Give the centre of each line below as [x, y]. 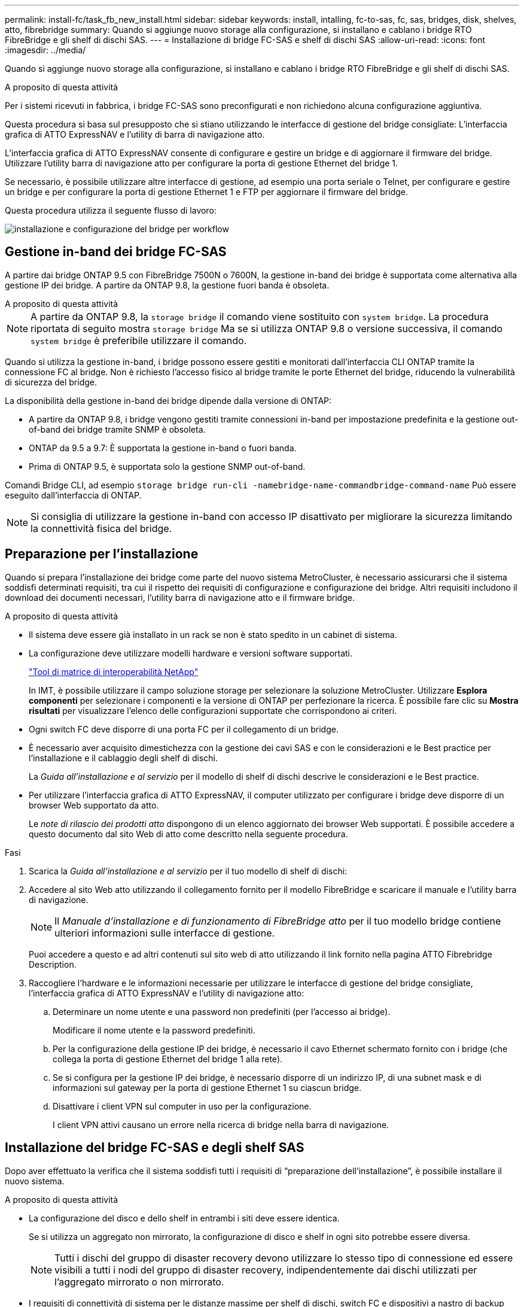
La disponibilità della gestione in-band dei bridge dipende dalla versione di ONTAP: [168, 400]
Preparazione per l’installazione [102, 554]
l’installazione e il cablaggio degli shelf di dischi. [123, 758]
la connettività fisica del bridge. [101, 528]
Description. [53, 964]
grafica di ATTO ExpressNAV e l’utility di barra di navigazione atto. [135, 134]
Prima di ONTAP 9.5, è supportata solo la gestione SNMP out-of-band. [167, 466]
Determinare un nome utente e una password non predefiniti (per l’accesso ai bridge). [222, 1011]
